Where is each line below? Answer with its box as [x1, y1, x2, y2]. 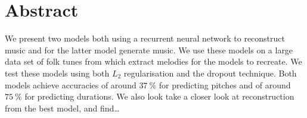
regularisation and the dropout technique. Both [123, 66, 297, 79]
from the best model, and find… [5, 101, 120, 114]
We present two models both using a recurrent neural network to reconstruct [5, 32, 285, 44]
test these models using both [5, 66, 110, 79]
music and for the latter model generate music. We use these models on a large [5, 43, 293, 56]
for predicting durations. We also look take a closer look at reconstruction [24, 90, 294, 103]
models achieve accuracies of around [5, 78, 137, 91]
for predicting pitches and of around [159, 78, 291, 91]
